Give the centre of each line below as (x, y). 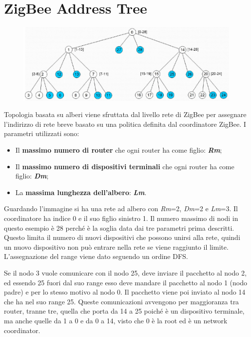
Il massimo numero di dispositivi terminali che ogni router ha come (125, 166)
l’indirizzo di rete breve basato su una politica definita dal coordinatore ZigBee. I (125, 124)
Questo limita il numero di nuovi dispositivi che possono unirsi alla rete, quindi (122, 237)
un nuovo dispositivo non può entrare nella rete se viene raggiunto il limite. (116, 247)
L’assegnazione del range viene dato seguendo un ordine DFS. (96, 256)
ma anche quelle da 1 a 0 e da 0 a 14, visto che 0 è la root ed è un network (116, 320)
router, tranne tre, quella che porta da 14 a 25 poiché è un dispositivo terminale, (124, 311)
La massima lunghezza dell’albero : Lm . (81, 192)
